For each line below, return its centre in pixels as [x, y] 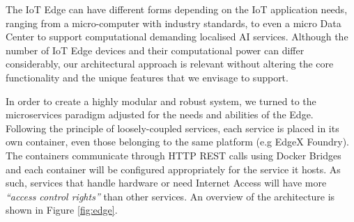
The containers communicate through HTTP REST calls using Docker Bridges [174, 155]
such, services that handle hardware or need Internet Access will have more [166, 183]
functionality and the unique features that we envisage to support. [147, 77]
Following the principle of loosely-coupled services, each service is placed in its [172, 128]
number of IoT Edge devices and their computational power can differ [155, 50]
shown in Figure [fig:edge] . [62, 210]
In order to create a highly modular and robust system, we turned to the [161, 101]
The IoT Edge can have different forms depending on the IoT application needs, [177, 9]
